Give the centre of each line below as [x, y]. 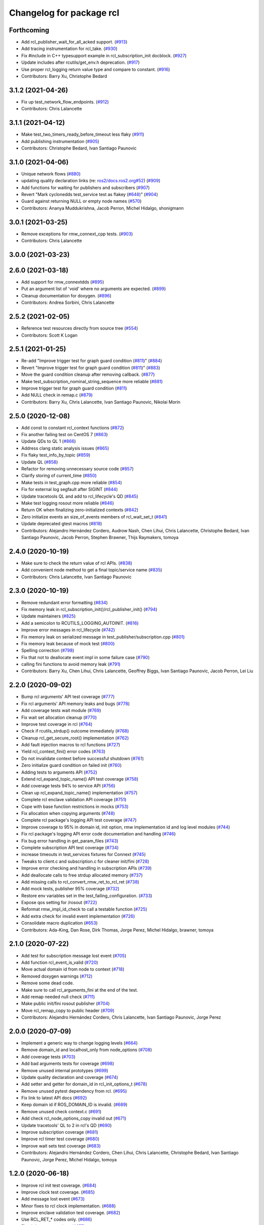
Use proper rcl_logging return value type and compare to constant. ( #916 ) [96, 69]
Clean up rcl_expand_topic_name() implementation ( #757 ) [79, 793]
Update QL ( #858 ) [40, 462]
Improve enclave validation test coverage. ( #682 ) [71, 1213]
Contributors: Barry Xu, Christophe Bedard [64, 76]
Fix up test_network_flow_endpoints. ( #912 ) [65, 102]
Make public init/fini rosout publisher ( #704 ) [66, 1004]
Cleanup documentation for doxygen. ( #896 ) [66, 295]
